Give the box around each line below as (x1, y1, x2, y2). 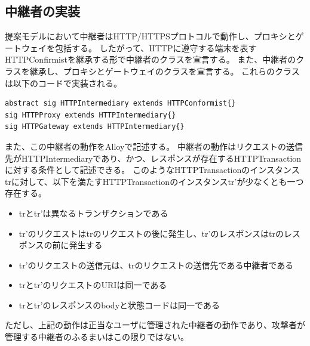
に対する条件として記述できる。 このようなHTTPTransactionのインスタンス (5, 163, 300, 176)
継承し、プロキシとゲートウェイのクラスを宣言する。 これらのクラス (29, 64, 300, 77)
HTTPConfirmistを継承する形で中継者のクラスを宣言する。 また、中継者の (5, 53, 296, 66)
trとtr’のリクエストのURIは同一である (19, 279, 167, 291)
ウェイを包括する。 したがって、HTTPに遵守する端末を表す (21, 41, 257, 54)
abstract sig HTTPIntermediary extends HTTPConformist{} (5, 99, 236, 108)
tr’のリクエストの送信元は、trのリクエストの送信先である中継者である (19, 258, 294, 271)
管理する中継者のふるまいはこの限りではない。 (5, 330, 189, 343)
